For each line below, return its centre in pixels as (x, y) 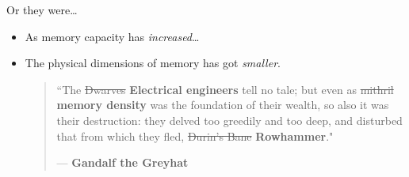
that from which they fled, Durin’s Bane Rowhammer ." (195, 136)
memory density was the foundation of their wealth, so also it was (223, 105)
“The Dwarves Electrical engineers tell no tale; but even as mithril (225, 89)
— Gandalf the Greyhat (122, 162)
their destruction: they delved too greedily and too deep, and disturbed (229, 120)
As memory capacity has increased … (112, 36)
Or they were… (42, 9)
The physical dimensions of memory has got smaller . (153, 63)
